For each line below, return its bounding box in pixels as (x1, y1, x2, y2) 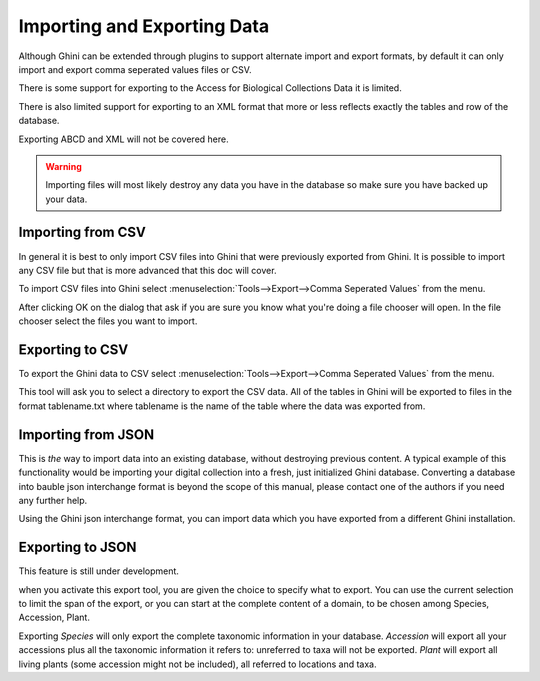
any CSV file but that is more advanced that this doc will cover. (18, 264, 277, 276)
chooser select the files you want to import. (18, 315, 198, 327)
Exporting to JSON (18, 539, 137, 556)
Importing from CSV (18, 224, 147, 241)
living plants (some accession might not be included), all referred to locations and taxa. (18, 658, 377, 670)
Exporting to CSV (18, 341, 129, 358)
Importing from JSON (18, 426, 155, 443)
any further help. (18, 494, 88, 506)
